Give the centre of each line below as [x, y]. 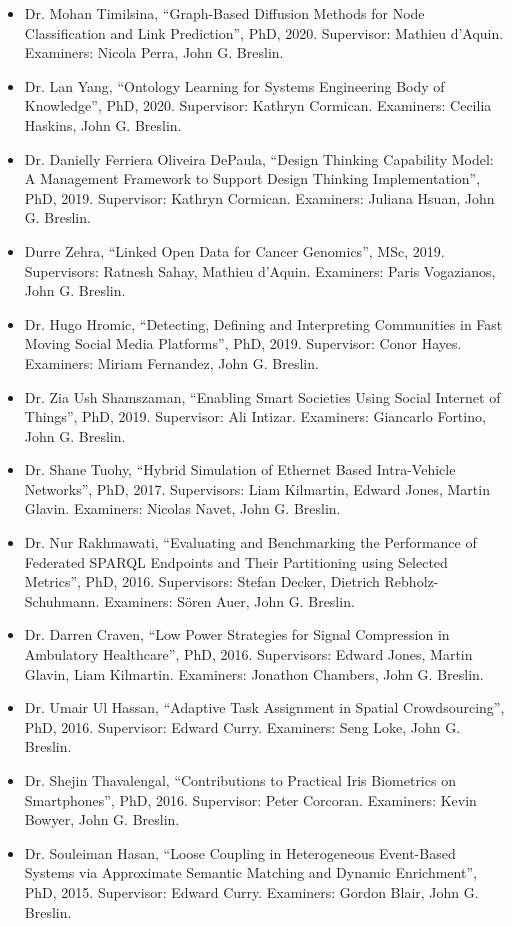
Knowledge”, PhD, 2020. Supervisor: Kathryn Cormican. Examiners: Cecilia [258, 105]
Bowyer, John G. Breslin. [102, 819]
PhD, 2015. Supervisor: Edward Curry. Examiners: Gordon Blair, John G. [251, 891]
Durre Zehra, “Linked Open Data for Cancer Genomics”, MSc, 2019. [234, 250]
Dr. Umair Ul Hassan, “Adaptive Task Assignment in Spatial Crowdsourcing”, [264, 707]
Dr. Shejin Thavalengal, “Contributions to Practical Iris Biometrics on [240, 780]
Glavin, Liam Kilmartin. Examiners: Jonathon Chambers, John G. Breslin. [254, 673]
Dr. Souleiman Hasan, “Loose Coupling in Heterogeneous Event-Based [240, 852]
